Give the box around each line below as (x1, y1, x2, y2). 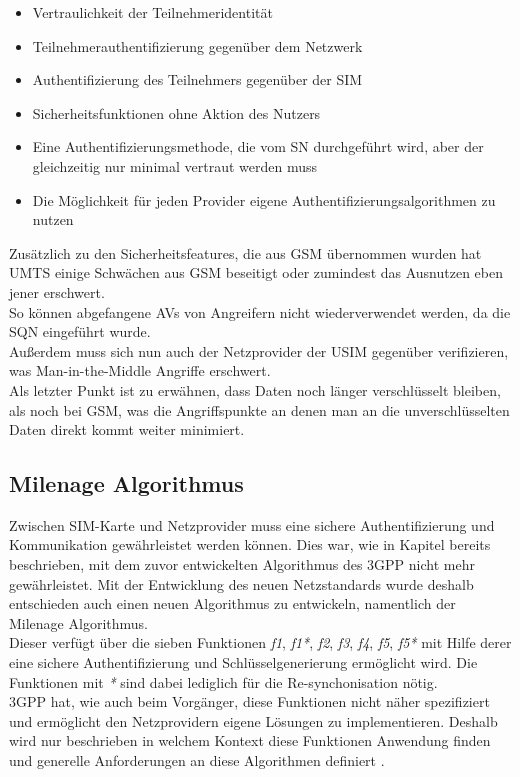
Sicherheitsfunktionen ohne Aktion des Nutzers (32, 102, 321, 123)
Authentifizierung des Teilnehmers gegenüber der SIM (32, 69, 363, 90)
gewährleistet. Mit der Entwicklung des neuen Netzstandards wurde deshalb (9, 573, 474, 594)
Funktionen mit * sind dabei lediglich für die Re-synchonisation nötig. (9, 671, 438, 692)
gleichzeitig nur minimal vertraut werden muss (32, 155, 317, 176)
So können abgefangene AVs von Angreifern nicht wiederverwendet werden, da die (9, 301, 511, 322)
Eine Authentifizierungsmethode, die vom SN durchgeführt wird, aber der (32, 136, 484, 157)
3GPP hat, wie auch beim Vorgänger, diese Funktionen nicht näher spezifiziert (9, 691, 490, 712)
